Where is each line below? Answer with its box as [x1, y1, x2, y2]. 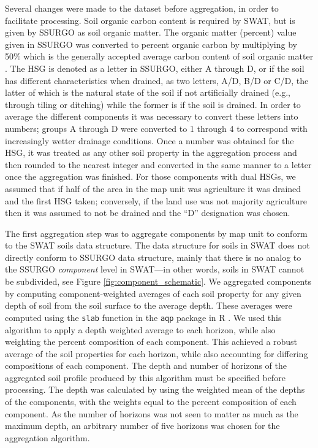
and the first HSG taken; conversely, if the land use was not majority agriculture [5, 194, 307, 207]
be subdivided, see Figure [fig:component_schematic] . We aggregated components [5, 275, 311, 288]
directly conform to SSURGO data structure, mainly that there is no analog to [5, 250, 301, 263]
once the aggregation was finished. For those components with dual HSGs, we [5, 170, 296, 183]
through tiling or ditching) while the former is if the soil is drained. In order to [5, 98, 301, 110]
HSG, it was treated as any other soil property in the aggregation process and [5, 146, 297, 159]
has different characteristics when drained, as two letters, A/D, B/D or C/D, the [5, 74, 309, 87]
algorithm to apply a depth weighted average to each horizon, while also [5, 323, 276, 336]
